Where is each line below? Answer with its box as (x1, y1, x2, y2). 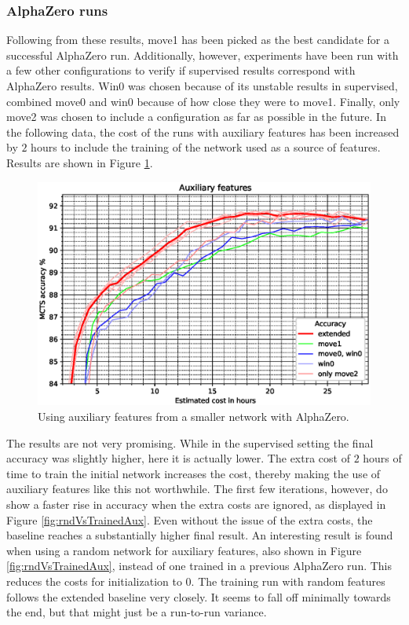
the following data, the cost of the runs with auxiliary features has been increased (6, 123, 400, 140)
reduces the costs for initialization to (6, 572, 182, 589)
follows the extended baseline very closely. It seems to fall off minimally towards (6, 588, 391, 605)
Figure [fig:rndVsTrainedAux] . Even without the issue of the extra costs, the (6, 511, 373, 528)
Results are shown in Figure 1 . (6, 154, 153, 170)
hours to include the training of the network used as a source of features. (31, 139, 381, 155)
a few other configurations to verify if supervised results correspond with (6, 62, 356, 79)
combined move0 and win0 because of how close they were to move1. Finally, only (6, 93, 400, 109)
